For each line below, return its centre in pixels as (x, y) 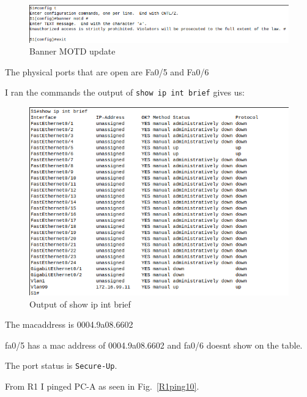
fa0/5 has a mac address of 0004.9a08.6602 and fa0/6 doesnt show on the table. (154, 345)
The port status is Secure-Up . (61, 365)
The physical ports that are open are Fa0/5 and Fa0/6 (107, 71)
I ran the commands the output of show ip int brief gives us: (125, 92)
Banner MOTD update (72, 51)
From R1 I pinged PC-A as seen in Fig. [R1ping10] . (102, 386)
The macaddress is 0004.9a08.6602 (69, 324)
